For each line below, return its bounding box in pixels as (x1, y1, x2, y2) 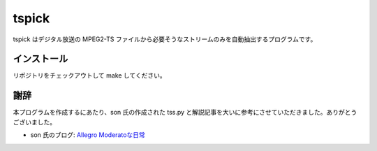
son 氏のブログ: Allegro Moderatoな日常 (30, 131, 146, 139)
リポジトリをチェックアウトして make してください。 (13, 71, 167, 80)
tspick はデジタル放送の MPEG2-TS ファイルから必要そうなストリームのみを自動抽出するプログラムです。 (13, 35, 317, 43)
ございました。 (13, 117, 56, 126)
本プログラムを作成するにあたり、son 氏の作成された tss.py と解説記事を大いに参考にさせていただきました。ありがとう (13, 108, 357, 117)
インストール (13, 53, 68, 65)
